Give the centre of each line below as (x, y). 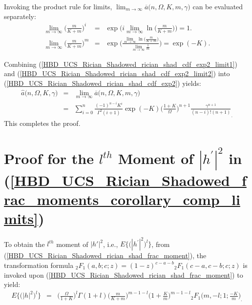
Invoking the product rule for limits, (58, 6)
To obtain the (24, 244)
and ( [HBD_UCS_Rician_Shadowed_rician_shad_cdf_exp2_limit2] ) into (117, 73)
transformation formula (39, 265)
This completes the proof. (42, 123)
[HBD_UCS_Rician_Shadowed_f (128, 180)
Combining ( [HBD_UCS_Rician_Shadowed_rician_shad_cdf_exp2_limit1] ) (121, 64)
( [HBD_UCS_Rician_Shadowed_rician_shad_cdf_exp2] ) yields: (103, 83)
